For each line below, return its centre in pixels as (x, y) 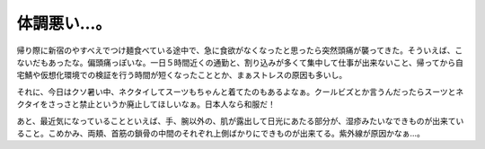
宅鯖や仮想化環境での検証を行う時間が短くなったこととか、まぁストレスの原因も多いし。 (182, 75)
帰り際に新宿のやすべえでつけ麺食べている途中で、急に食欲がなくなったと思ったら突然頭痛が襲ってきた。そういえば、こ (240, 50)
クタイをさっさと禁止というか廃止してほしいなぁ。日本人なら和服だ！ (146, 104)
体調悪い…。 (64, 23)
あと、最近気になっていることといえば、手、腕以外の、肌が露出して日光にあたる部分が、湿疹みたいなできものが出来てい (240, 120)
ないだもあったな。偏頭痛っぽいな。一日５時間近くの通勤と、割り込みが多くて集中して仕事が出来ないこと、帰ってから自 (240, 62)
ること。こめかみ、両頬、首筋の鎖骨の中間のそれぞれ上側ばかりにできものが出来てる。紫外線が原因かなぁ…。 (221, 133)
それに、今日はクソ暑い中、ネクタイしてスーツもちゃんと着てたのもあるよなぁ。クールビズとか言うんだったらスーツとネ (240, 92)
